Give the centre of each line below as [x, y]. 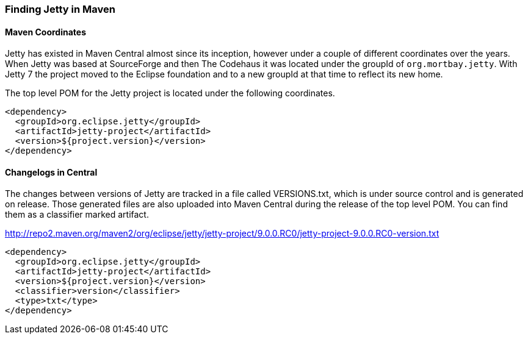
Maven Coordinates [45, 32]
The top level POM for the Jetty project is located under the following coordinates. [170, 93]
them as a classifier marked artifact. [77, 215]
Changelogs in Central [51, 172]
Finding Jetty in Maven [60, 9]
